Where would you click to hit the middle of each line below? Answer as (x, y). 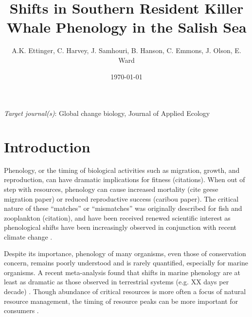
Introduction (47, 146)
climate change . (28, 236)
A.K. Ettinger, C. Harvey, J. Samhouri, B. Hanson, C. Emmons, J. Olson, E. (126, 50)
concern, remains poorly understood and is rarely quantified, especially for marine (126, 263)
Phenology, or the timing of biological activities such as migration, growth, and (122, 170)
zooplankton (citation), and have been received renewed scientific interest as (117, 217)
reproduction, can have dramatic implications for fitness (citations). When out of (125, 179)
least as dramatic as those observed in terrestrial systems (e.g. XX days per (117, 282)
